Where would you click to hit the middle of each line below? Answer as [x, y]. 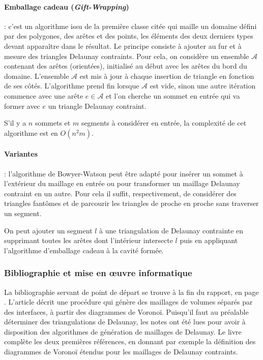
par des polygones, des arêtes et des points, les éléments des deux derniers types [129, 36]
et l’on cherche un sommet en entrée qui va [173, 95]
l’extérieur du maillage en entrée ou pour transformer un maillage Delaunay [122, 183]
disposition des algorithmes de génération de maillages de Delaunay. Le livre [123, 331]
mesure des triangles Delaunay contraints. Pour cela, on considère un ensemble [127, 56]
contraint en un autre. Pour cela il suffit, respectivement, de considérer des [120, 193]
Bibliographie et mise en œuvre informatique [98, 273]
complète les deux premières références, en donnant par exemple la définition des [130, 341]
